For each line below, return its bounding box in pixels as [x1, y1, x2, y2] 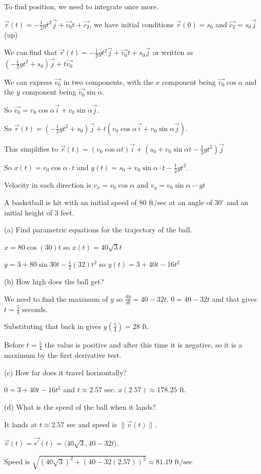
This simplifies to [4, 143, 58, 154]
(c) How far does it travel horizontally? [4, 367, 127, 377]
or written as [152, 47, 193, 58]
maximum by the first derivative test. [4, 350, 122, 360]
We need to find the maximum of [4, 293, 108, 304]
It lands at [4, 418, 37, 429]
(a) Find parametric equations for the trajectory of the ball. [4, 224, 192, 235]
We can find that [4, 47, 57, 58]
